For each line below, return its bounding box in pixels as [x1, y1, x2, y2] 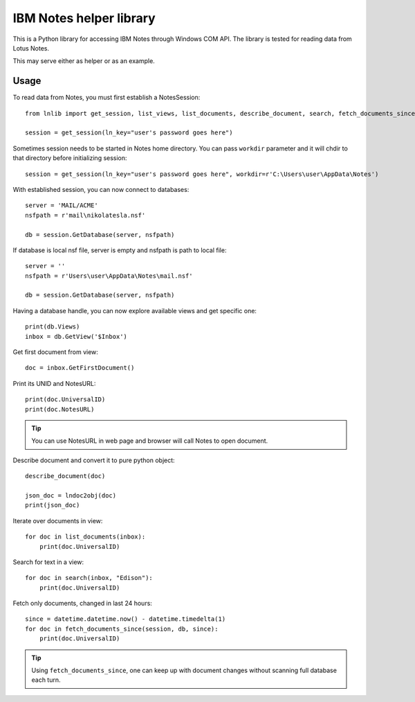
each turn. [31, 676, 62, 684]
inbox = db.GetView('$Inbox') [25, 333, 128, 340]
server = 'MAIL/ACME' [25, 202, 98, 209]
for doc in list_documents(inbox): [25, 533, 146, 541]
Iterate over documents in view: [12, 516, 103, 525]
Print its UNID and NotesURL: [12, 379, 96, 387]
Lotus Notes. [12, 44, 50, 52]
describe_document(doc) [25, 472, 106, 480]
